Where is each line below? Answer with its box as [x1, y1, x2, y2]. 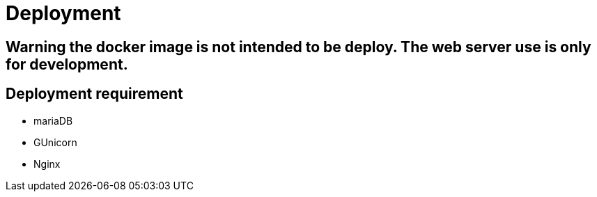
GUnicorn [33, 136, 77, 148]
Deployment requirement [6, 85, 183, 103]
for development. [6, 55, 128, 73]
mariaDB [33, 114, 73, 127]
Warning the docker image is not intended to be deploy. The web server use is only [6, 38, 591, 56]
